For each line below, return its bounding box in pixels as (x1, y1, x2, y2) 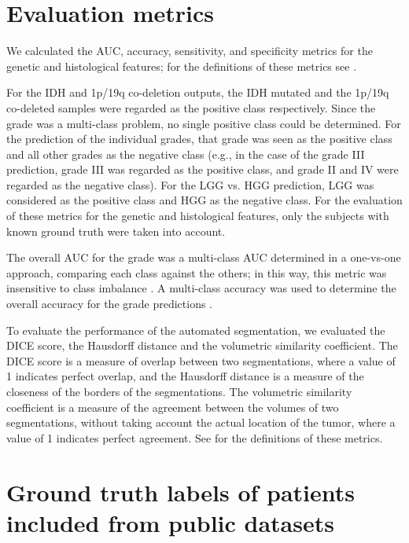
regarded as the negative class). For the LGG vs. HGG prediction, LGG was (6, 176, 374, 193)
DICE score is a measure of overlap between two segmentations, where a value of (6, 352, 396, 369)
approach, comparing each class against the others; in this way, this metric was (6, 264, 387, 281)
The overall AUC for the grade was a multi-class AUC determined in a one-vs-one (6, 249, 401, 266)
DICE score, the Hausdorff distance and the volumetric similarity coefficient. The (6, 337, 398, 354)
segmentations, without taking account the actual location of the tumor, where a (6, 414, 396, 431)
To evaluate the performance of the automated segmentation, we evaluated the (6, 321, 385, 338)
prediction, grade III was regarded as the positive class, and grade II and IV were (6, 161, 399, 178)
